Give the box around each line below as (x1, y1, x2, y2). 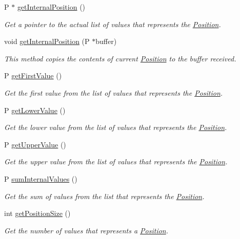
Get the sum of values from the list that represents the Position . (4, 190, 205, 201)
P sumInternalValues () (4, 173, 77, 184)
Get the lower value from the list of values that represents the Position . (4, 122, 227, 133)
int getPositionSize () (4, 208, 71, 219)
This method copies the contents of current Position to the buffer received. (4, 53, 236, 63)
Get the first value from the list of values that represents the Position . (4, 87, 223, 98)
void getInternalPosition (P (4, 36, 90, 47)
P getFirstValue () (4, 70, 62, 81)
